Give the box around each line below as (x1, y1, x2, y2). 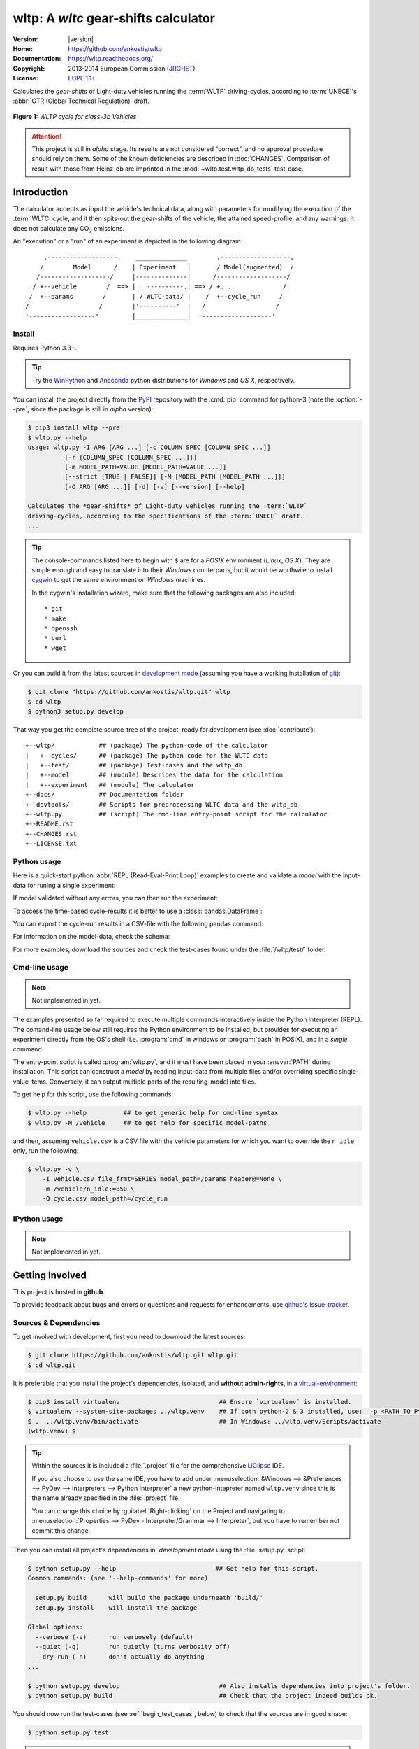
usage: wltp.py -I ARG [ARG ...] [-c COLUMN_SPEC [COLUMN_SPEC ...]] (27, 444, 271, 451)
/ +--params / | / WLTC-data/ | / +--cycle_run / (29, 292, 284, 300)
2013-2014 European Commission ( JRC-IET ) (68, 64, 196, 73)
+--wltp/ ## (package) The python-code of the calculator (25, 742, 269, 750)
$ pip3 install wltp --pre (27, 424, 120, 432)
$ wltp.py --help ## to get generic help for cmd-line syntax (27, 1109, 279, 1117)
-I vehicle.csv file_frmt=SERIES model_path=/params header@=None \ (42, 1175, 282, 1183)
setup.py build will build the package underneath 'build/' (35, 1594, 264, 1602)
